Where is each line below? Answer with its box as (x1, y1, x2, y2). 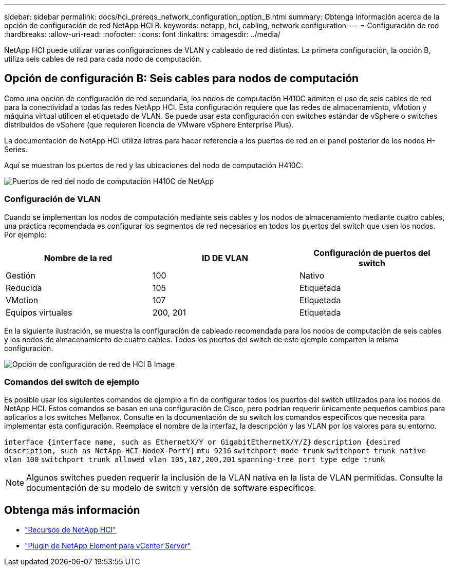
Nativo (299, 270, 325, 281)
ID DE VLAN (201, 252, 248, 263)
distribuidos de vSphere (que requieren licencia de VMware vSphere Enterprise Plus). (4, 120, 294, 129)
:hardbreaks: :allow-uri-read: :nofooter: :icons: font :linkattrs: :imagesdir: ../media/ (4, 30, 280, 39)
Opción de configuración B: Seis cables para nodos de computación (4, 72, 359, 85)
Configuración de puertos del (313, 247, 430, 258)
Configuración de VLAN (4, 194, 101, 205)
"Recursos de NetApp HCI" (25, 525, 116, 535)
